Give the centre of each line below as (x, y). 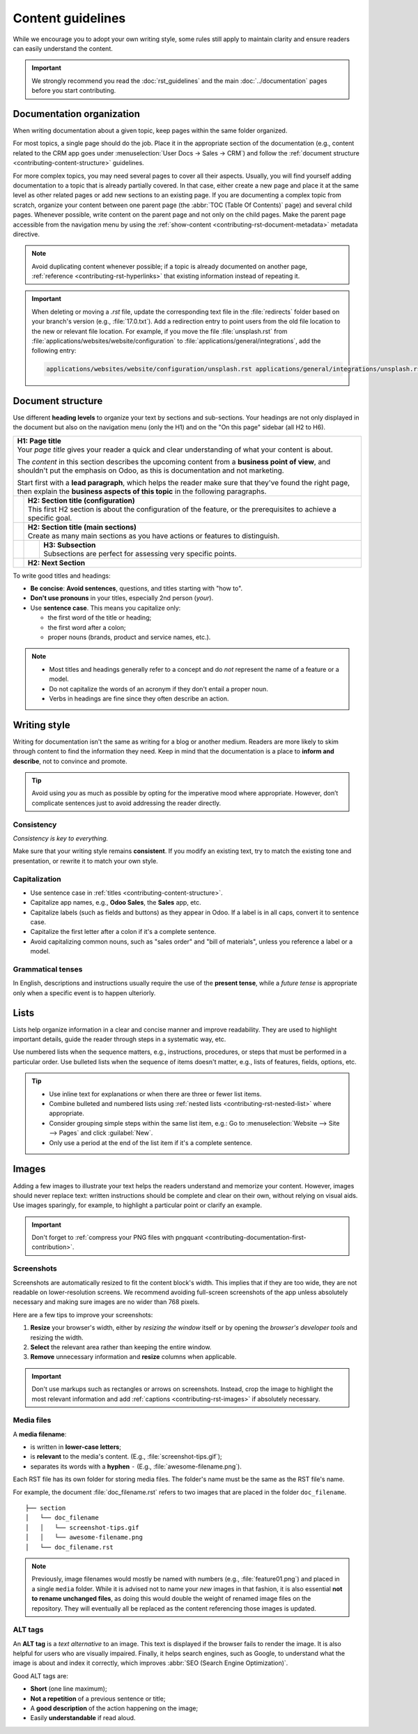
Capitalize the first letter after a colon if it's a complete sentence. (123, 932)
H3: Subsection (70, 545)
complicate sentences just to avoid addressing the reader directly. (126, 803)
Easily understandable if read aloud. (83, 1718)
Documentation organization (77, 114)
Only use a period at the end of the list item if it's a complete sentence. (150, 1142)
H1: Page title (39, 440)
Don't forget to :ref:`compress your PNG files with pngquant (117, 1238)
